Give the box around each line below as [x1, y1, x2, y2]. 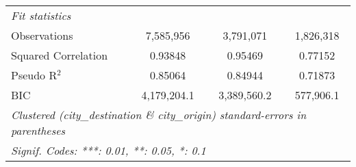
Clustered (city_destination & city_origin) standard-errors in [11, 107, 307, 123]
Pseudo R [11, 67, 58, 83]
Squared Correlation [11, 47, 108, 63]
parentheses [11, 123, 66, 138]
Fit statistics [11, 8, 71, 23]
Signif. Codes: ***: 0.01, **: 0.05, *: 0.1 [11, 142, 206, 158]
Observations [11, 27, 73, 43]
